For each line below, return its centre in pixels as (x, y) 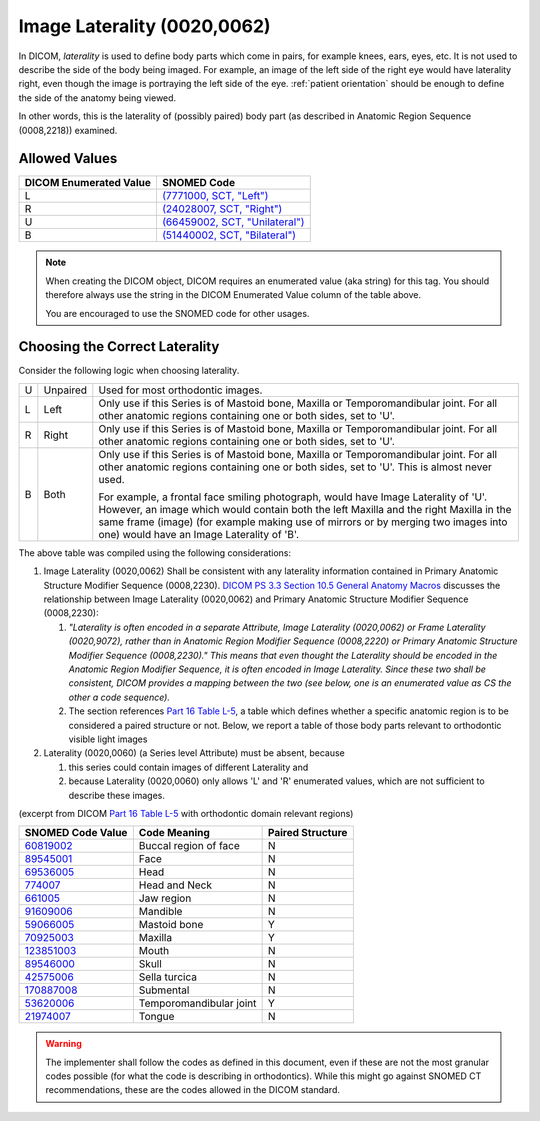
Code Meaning (174, 833)
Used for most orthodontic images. (180, 390)
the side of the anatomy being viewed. (97, 97)
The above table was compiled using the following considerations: (155, 552)
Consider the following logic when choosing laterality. (129, 371)
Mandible (160, 912)
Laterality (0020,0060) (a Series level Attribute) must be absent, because (194, 753)
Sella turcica (167, 977)
